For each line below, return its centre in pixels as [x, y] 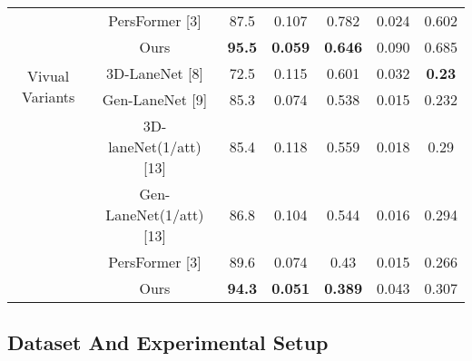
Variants [49, 97]
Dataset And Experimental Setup [168, 342]
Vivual [49, 76]
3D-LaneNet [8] [155, 73]
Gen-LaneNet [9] [155, 99]
